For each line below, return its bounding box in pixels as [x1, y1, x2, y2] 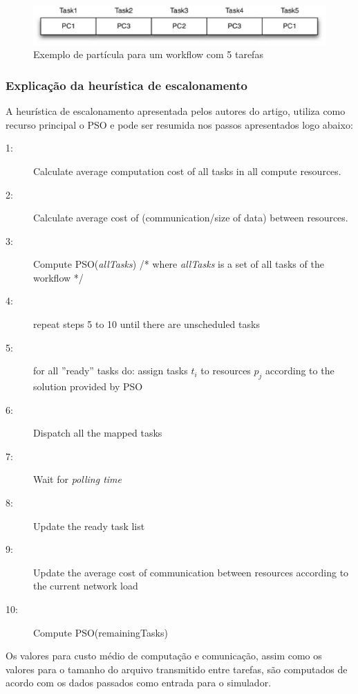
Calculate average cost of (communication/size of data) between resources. [33, 210, 348, 225]
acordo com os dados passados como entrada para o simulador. [6, 675, 272, 690]
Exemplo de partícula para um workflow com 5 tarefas [33, 47, 263, 62]
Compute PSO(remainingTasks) [33, 625, 168, 639]
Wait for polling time [33, 472, 122, 486]
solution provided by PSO [33, 379, 143, 394]
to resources [200, 363, 251, 378]
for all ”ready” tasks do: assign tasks [33, 363, 188, 378]
